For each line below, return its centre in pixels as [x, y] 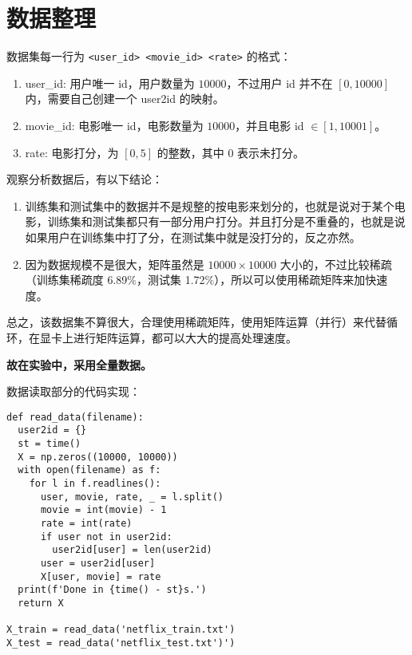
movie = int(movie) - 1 [103, 510]
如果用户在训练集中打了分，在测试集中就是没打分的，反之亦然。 [193, 237]
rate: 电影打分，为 [72, 152]
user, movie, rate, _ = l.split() [132, 497]
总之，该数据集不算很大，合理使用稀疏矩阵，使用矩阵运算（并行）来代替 [196, 322]
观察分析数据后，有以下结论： [85, 179]
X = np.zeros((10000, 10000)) [98, 457]
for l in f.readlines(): [95, 483]
